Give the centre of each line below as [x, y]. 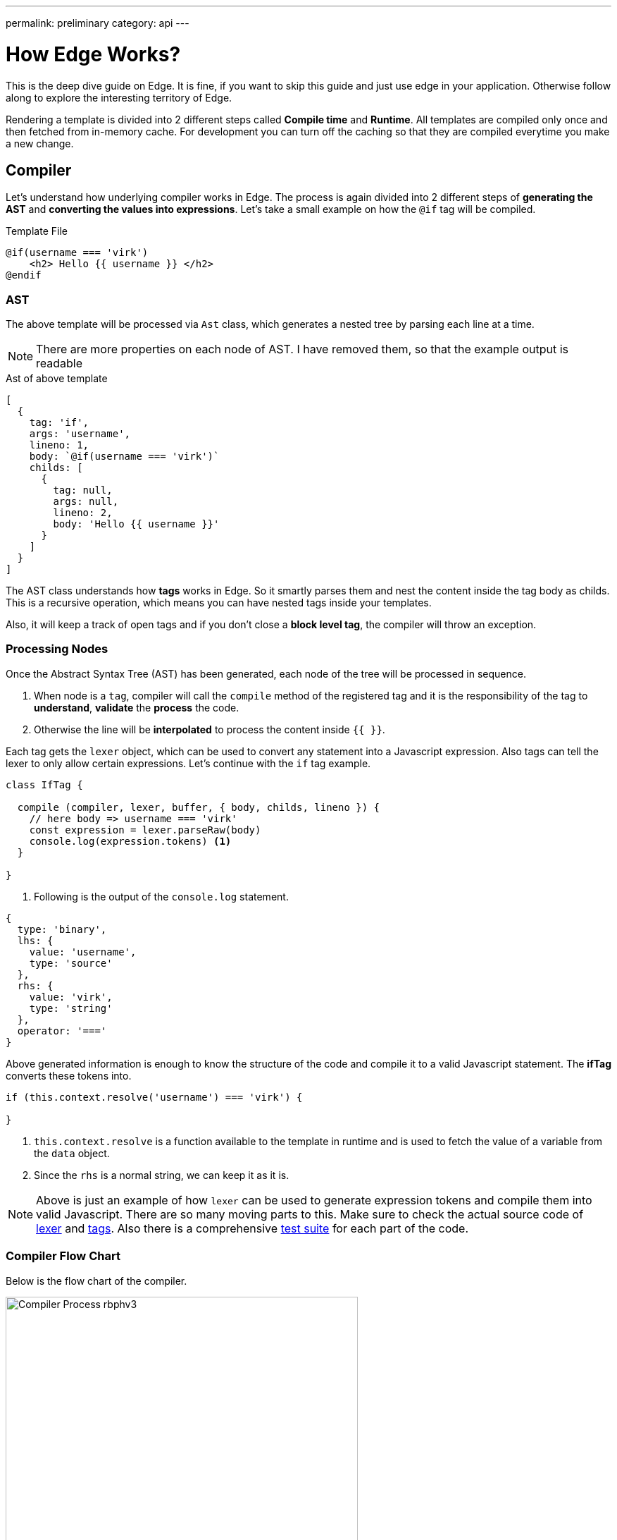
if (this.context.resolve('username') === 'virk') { [154, 1097]
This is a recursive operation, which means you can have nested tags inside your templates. [219, 603]
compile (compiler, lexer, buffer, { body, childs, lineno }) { [199, 807]
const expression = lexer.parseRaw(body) [145, 830]
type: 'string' [71, 1008]
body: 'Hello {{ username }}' [136, 524]
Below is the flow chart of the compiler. [96, 1281]
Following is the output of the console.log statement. [161, 896]
